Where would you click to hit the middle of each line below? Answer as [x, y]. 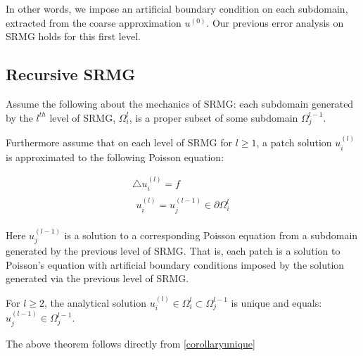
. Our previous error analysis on [275, 22]
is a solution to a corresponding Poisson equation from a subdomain [211, 235]
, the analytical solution [95, 302]
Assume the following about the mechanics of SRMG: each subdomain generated [180, 103]
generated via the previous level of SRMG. [97, 278]
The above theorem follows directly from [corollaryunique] [130, 343]
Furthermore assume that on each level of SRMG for [119, 142]
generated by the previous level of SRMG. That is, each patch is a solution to [173, 250]
